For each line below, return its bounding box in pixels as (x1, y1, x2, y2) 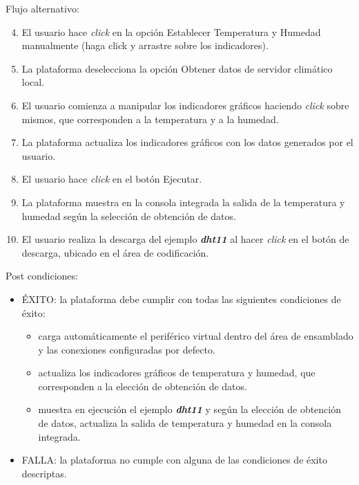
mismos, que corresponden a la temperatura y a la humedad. (21, 111, 279, 126)
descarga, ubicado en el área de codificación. (21, 245, 209, 259)
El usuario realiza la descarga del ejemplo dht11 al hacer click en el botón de (21, 232, 349, 246)
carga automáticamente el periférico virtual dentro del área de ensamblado (38, 329, 353, 343)
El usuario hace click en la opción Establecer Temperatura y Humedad (21, 24, 321, 39)
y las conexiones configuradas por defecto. (38, 342, 215, 356)
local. (21, 75, 45, 89)
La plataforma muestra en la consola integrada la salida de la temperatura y (21, 194, 345, 209)
